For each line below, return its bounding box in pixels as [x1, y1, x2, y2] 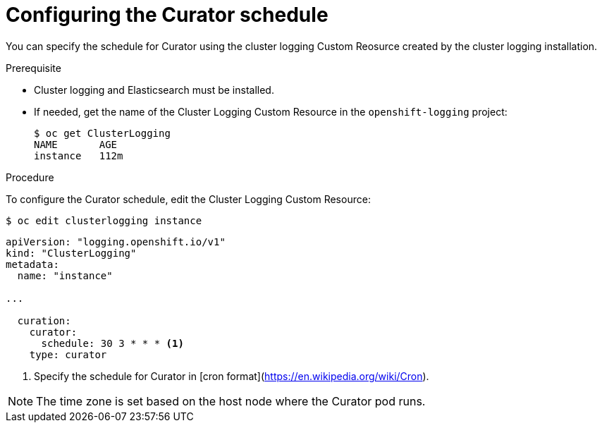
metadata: [6, 258, 59, 270]
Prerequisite [6, 61, 61, 74]
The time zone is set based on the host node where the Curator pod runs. [36, 393, 426, 408]
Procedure [6, 171, 54, 183]
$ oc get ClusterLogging [34, 127, 171, 139]
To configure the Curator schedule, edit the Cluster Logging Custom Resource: [6, 192, 371, 205]
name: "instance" [17, 269, 113, 281]
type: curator [29, 348, 107, 360]
